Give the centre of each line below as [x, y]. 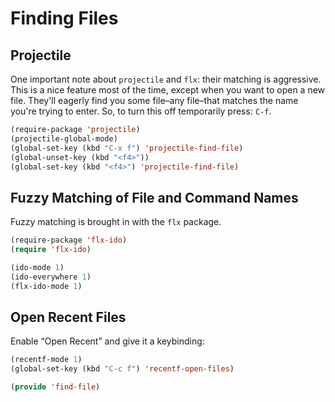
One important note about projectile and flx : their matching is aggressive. [166, 79]
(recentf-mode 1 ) [46, 360]
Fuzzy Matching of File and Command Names [154, 197]
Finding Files [64, 18]
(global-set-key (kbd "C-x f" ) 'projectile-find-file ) [127, 148]
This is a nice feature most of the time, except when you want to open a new [168, 90]
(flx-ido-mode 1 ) [46, 286]
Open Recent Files [68, 317]
